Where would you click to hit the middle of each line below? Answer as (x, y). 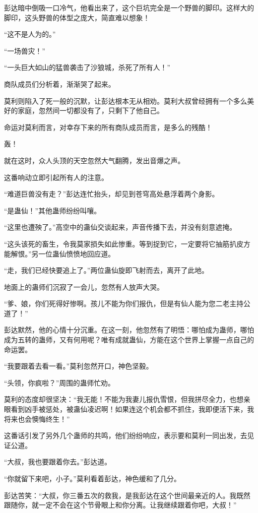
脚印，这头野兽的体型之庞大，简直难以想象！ (77, 17)
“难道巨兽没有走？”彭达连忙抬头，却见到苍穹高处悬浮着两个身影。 (112, 194)
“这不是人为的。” (30, 34)
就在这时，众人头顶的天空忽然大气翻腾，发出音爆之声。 (94, 160)
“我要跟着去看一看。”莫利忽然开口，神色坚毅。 (79, 366)
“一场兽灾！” (25, 50)
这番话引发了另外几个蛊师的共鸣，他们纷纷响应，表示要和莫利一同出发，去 (126, 435)
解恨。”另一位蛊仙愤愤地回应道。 (63, 253)
